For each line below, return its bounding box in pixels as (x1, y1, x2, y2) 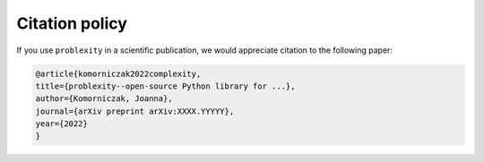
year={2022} (35, 119, 89, 129)
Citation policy (16, 13, 127, 33)
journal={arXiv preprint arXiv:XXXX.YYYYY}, (35, 106, 235, 116)
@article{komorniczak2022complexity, (35, 68, 202, 79)
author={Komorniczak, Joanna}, (35, 94, 174, 104)
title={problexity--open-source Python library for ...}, (35, 81, 296, 91)
